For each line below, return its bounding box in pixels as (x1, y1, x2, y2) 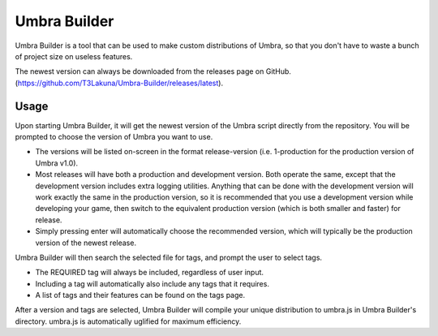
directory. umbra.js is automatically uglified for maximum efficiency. (15, 317, 242, 326)
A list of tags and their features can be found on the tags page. (35, 291, 246, 300)
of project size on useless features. (15, 51, 133, 61)
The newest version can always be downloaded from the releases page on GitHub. (15, 67, 292, 76)
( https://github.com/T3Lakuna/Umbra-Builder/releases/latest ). (15, 78, 223, 88)
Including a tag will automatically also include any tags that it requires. (35, 278, 269, 288)
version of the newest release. (35, 238, 137, 248)
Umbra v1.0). (35, 158, 79, 168)
